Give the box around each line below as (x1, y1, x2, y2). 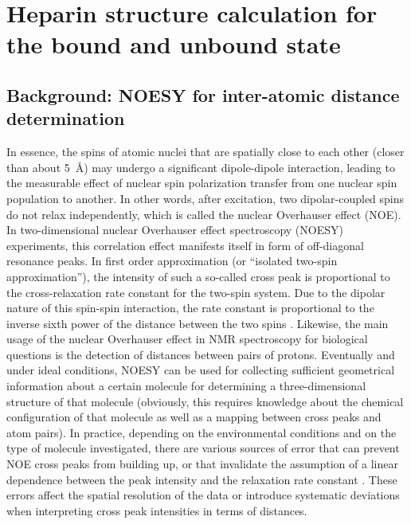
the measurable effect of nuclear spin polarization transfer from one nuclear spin (6, 174, 397, 191)
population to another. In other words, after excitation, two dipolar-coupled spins (6, 190, 405, 206)
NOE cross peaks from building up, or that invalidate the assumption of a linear (6, 456, 398, 472)
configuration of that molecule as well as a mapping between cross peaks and (6, 409, 382, 425)
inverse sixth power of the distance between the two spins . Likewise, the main (6, 315, 389, 331)
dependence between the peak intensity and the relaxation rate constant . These (6, 471, 397, 487)
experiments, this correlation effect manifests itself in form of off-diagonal (6, 237, 364, 253)
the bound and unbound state (6, 28, 341, 61)
